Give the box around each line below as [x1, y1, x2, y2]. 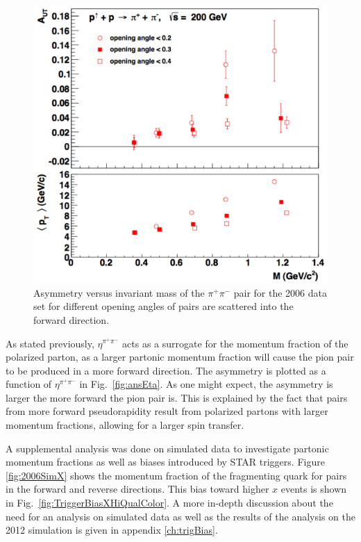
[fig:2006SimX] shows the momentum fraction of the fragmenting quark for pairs [6, 468, 347, 482]
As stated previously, [6, 336, 94, 350]
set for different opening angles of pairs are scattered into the [33, 299, 294, 313]
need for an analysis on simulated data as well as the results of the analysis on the [6, 509, 355, 523]
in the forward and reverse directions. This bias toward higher [6, 482, 269, 496]
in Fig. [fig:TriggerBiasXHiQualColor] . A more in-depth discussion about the [6, 495, 333, 510]
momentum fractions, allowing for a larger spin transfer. [6, 418, 244, 432]
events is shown [280, 482, 347, 496]
